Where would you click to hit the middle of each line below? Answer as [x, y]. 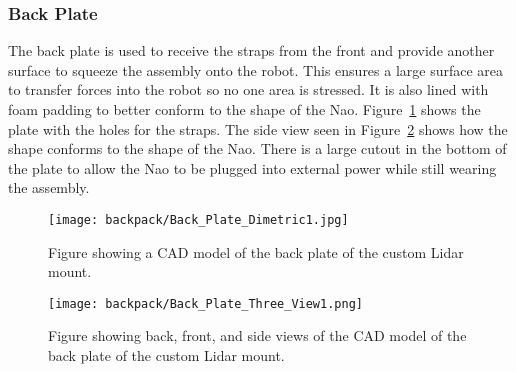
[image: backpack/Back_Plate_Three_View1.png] [205, 303]
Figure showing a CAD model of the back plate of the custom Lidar [256, 251]
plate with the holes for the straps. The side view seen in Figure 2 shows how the [258, 128]
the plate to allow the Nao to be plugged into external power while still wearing [252, 167]
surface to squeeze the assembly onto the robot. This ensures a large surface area [256, 69]
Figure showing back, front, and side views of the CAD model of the [257, 335]
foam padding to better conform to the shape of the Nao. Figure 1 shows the [244, 109]
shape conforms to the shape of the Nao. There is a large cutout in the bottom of [257, 148]
